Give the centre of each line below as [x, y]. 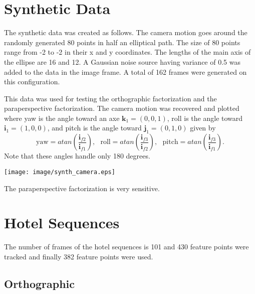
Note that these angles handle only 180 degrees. [77, 156]
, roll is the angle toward [205, 118]
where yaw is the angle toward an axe [62, 118]
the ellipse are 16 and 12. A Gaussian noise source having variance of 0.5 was [122, 61]
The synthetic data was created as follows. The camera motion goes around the [126, 32]
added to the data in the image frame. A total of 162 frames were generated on [125, 71]
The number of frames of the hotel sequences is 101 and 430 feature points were [126, 247]
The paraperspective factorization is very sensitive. [82, 188]
